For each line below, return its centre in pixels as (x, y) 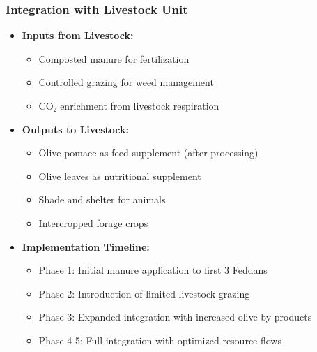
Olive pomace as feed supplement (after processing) (148, 153)
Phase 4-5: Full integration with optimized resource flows (160, 340)
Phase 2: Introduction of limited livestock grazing (144, 293)
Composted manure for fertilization (114, 58)
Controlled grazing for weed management (126, 82)
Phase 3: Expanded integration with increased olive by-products (175, 317)
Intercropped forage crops (93, 222)
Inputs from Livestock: (78, 35)
